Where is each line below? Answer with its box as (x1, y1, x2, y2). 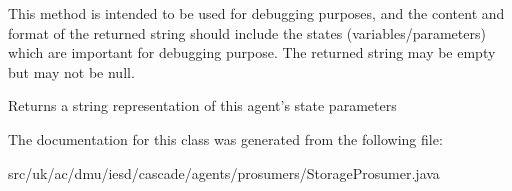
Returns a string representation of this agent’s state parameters (8, 95, 397, 116)
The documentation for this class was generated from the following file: (8, 128, 443, 149)
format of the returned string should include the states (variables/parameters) (8, 22, 486, 43)
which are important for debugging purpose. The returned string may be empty (8, 42, 496, 63)
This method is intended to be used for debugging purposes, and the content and (8, 3, 505, 23)
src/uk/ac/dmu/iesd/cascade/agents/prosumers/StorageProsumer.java (8, 162, 440, 183)
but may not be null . (8, 61, 135, 82)
